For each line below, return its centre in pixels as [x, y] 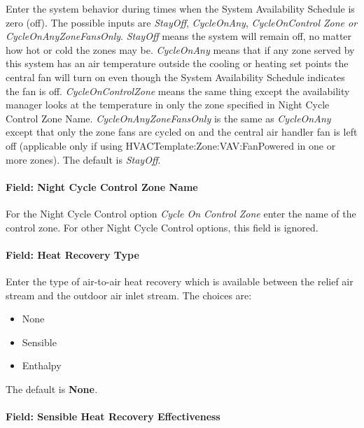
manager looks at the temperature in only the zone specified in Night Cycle [168, 105]
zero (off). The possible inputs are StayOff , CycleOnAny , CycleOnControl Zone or [182, 22]
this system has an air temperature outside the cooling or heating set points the [177, 63]
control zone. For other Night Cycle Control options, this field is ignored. [162, 227]
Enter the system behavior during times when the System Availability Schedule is [180, 8]
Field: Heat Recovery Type [72, 254]
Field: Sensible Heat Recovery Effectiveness [113, 416]
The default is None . [52, 388]
